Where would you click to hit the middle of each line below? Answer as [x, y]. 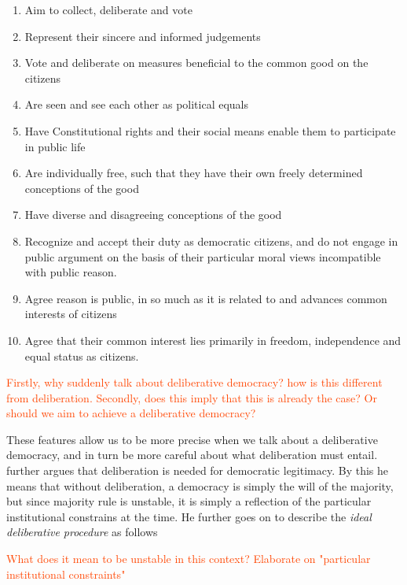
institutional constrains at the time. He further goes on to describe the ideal [189, 516]
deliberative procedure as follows [82, 532]
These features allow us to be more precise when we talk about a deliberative [192, 439]
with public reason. [71, 272]
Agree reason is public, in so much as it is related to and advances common [206, 298]
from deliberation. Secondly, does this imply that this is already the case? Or [192, 397]
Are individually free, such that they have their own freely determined [194, 173]
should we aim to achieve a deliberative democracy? [131, 413]
